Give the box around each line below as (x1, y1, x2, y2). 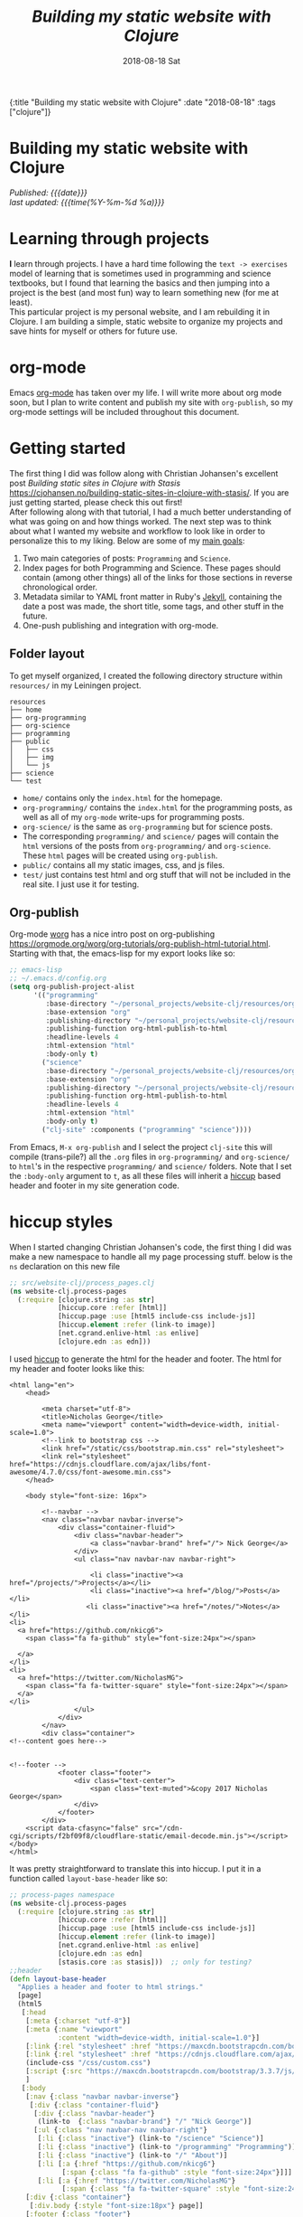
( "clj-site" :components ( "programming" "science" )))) (41, 1125, 252, 1134)
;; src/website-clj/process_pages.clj (9, 1278, 155, 1288)
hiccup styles (9, 1212, 114, 1231)
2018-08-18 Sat (123, 55, 180, 66)
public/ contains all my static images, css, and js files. (22, 859, 225, 870)
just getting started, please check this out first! (9, 496, 183, 507)
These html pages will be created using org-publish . (22, 850, 218, 861)
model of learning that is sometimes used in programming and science (9, 268, 272, 278)
